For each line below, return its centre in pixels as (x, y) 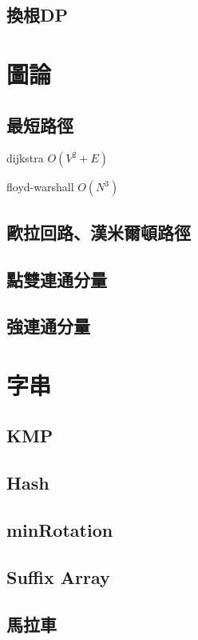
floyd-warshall (40, 187)
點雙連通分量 (57, 279)
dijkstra (25, 158)
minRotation (60, 530)
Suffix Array (58, 576)
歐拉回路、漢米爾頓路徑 (99, 232)
